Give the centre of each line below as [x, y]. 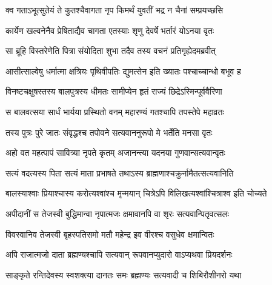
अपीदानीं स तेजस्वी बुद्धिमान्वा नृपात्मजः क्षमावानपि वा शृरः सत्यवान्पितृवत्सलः [117, 213]
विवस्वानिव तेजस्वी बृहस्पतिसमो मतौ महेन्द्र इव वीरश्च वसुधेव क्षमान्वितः [110, 234]
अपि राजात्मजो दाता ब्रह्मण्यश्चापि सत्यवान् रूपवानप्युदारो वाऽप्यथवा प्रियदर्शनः [119, 254]
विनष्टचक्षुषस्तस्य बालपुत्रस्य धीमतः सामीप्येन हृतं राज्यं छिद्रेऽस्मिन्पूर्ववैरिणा [114, 91]
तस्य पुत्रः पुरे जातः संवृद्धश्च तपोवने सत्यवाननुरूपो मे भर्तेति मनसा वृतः [109, 132]
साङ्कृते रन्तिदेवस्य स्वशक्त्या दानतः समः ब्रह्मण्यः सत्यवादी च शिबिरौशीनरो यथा [124, 274]
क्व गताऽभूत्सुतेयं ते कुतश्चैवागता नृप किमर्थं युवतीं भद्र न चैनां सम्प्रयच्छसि [114, 10]
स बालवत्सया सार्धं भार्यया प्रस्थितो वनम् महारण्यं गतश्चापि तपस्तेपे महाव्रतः [115, 111]
